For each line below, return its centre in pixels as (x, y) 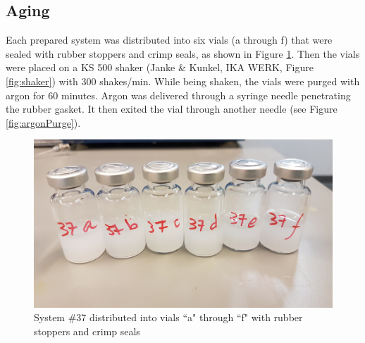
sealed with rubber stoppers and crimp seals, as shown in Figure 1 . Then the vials (183, 53)
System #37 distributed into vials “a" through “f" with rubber (168, 317)
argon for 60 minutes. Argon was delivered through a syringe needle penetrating (178, 95)
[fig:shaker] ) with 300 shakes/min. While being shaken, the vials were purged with (183, 81)
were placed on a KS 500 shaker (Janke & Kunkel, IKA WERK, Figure (160, 67)
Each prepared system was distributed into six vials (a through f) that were (169, 40)
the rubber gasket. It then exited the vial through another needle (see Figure (172, 109)
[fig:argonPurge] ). (43, 122)
